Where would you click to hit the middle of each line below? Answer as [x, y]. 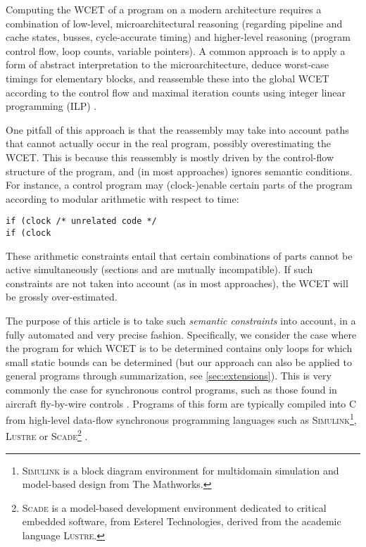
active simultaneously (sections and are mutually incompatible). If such [159, 269]
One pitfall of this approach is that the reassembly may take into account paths [177, 129]
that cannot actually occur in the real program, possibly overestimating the [169, 143]
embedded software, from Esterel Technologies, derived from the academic [182, 521]
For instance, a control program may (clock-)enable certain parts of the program [179, 185]
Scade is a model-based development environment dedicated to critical [174, 507]
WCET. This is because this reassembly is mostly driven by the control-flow [170, 157]
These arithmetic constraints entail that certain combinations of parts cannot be [179, 255]
